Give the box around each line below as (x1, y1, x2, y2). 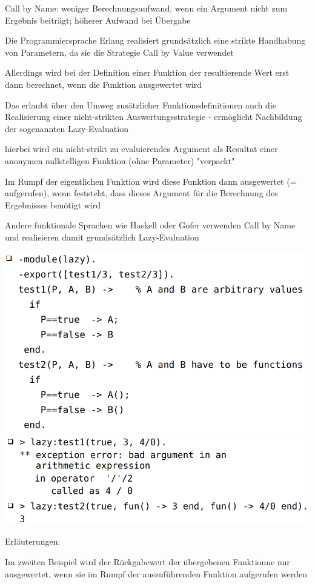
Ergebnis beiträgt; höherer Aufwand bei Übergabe (5, 13, 191, 26)
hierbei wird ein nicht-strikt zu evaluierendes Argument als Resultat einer (5, 142, 278, 155)
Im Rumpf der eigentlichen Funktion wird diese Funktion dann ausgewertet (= (5, 174, 297, 187)
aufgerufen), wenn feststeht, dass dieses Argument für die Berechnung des (5, 187, 278, 199)
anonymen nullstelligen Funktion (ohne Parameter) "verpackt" (5, 154, 235, 167)
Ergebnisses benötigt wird (5, 198, 101, 211)
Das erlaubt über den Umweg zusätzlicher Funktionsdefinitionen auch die (5, 98, 276, 111)
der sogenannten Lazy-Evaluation (5, 122, 128, 134)
